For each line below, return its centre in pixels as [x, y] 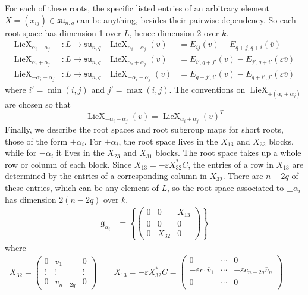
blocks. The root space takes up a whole [228, 153]
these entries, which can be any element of [82, 187]
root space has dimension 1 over [63, 32]
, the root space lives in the [168, 141]
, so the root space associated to [225, 187]
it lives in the [80, 153]
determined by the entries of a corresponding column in [106, 176]
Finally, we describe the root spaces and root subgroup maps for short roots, [144, 129]
